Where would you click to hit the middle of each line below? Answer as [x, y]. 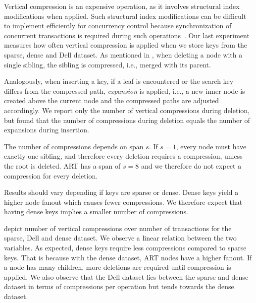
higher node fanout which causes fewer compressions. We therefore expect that [123, 202]
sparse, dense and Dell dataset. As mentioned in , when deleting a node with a [123, 54]
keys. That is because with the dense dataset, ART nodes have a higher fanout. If [128, 257]
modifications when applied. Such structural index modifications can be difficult [125, 16]
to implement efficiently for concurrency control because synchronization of [118, 26]
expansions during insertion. [47, 130]
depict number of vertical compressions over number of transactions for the [118, 228]
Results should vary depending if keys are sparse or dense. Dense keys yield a [121, 192]
